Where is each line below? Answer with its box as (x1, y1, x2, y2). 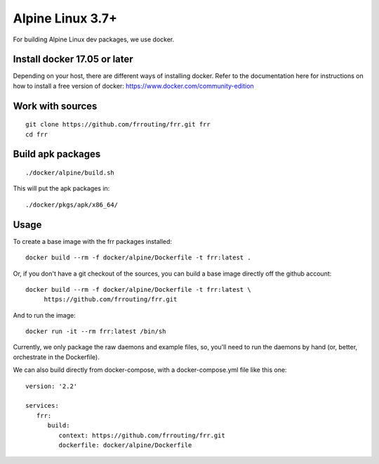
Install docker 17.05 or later (13, 53, 133, 65)
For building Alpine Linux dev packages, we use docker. (13, 35, 175, 44)
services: (25, 401, 59, 410)
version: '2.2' (25, 382, 78, 390)
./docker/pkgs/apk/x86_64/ (25, 200, 119, 209)
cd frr (25, 130, 48, 138)
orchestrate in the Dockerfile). (13, 352, 100, 361)
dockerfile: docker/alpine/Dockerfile (58, 441, 192, 449)
